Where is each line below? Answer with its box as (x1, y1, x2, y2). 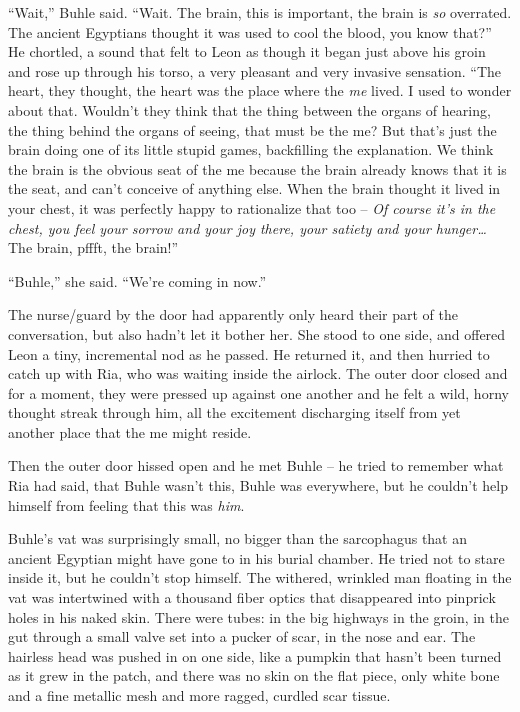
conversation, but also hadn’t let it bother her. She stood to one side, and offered (8, 323, 506, 344)
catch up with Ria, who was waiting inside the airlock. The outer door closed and (8, 363, 508, 384)
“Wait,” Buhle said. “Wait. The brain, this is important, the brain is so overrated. (8, 2, 512, 22)
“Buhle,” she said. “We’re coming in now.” (8, 270, 267, 291)
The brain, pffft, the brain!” (8, 237, 179, 258)
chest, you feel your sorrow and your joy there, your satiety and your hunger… (8, 217, 487, 238)
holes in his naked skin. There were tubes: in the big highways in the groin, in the (8, 606, 510, 627)
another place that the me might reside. (8, 421, 252, 442)
